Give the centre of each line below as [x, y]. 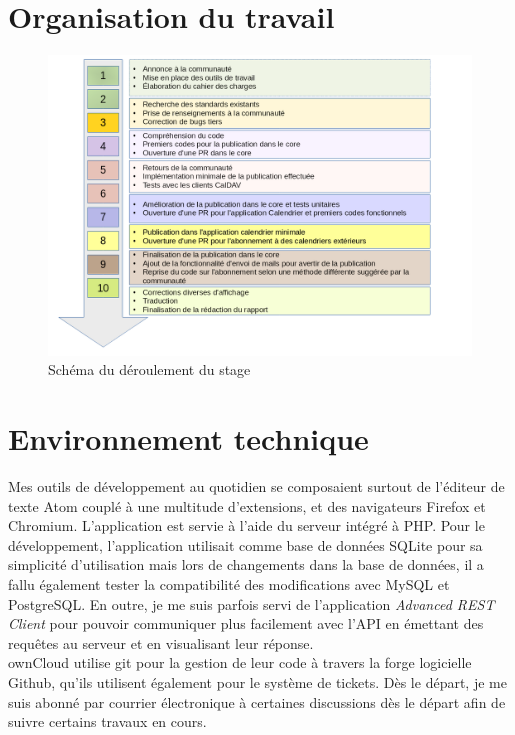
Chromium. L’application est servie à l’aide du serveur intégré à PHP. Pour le [246, 525]
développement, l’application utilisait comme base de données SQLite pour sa [245, 544]
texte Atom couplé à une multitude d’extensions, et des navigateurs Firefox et [247, 505]
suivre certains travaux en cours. [107, 721]
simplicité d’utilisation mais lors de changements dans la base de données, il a [246, 564]
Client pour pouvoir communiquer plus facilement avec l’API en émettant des [246, 623]
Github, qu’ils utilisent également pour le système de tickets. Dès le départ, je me [257, 681]
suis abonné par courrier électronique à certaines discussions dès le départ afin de [257, 701]
